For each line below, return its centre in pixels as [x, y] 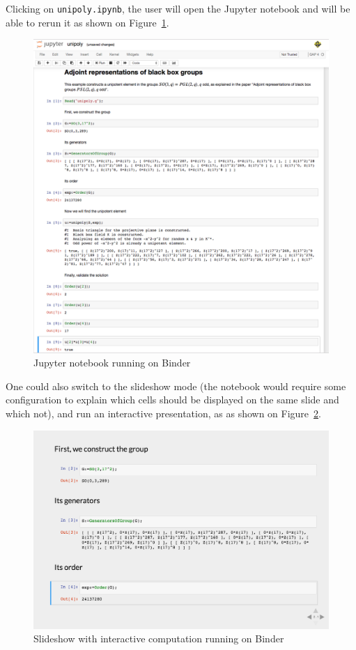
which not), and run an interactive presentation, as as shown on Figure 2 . [163, 413]
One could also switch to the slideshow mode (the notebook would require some [176, 386]
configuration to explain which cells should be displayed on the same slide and [172, 400]
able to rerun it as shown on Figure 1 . [87, 22]
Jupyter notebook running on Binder [112, 363]
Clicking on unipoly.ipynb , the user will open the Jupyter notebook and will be [178, 8]
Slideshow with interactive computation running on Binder [159, 639]
